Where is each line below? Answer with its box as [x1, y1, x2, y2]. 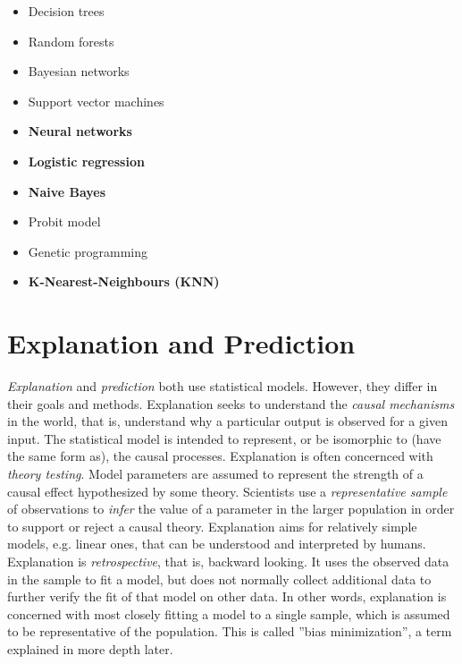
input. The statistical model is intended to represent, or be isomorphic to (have [7, 429, 441, 447]
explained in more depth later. [7, 639, 173, 658]
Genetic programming [28, 242, 147, 260]
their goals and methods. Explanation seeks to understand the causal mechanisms [7, 394, 455, 413]
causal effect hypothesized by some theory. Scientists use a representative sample [7, 481, 448, 500]
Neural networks [28, 122, 132, 140]
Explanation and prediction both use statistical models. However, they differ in [7, 377, 438, 396]
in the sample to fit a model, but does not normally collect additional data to [7, 569, 432, 588]
